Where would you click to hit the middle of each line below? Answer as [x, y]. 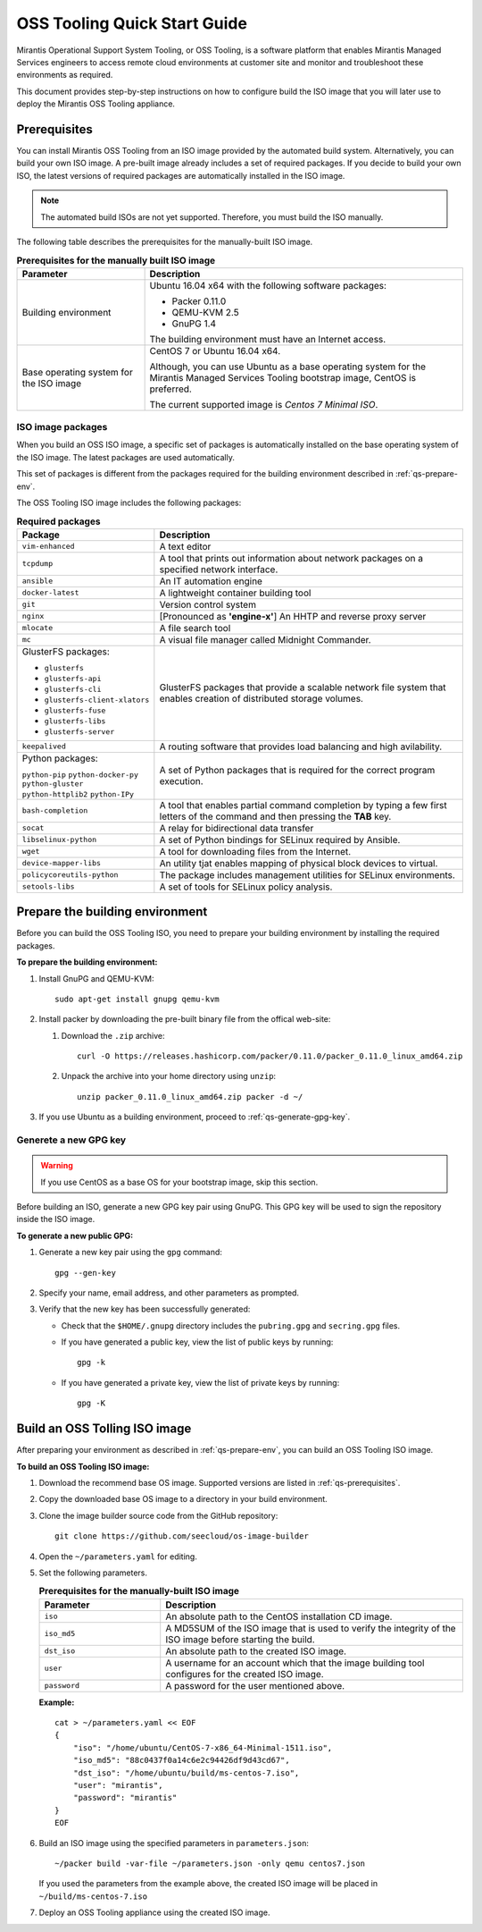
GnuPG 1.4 [194, 324]
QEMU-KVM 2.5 [206, 312]
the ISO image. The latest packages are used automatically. [126, 457]
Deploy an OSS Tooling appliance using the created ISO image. [154, 1912]
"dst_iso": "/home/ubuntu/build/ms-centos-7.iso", [186, 1773]
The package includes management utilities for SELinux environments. [307, 874]
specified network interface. [219, 569]
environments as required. [65, 75]
